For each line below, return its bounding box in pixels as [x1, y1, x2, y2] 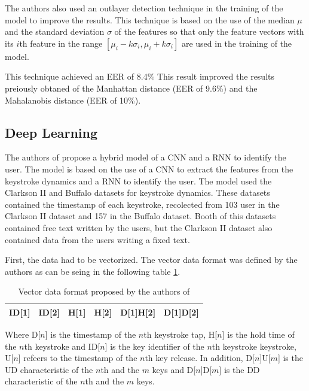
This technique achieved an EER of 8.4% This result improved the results [5, 70, 275, 83]
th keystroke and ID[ [24, 340, 100, 352]
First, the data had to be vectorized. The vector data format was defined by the [5, 253, 298, 266]
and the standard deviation [5, 25, 105, 38]
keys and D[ [152, 363, 196, 375]
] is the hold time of [222, 328, 295, 340]
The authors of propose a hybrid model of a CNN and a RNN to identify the [5, 151, 286, 163]
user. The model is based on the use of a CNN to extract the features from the [5, 162, 293, 175]
